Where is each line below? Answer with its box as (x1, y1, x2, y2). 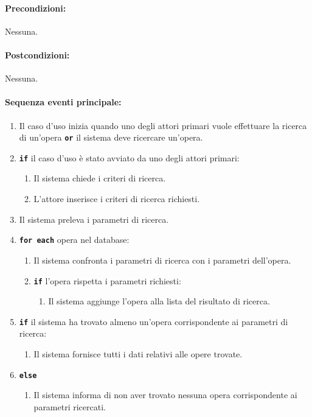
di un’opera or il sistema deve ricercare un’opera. (19, 131, 203, 144)
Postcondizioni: (5, 48, 70, 61)
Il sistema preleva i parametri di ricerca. (19, 212, 169, 225)
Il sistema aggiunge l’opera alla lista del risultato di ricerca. (48, 295, 270, 307)
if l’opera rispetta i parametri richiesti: (33, 274, 181, 287)
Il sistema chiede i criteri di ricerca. (33, 172, 166, 184)
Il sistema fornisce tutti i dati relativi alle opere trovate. (33, 348, 243, 360)
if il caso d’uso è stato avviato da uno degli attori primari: (19, 151, 240, 164)
